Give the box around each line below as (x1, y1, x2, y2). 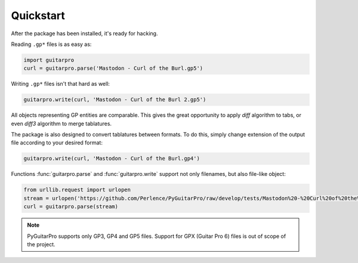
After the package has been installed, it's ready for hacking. (11, 30, 158, 37)
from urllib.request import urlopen (23, 187, 131, 193)
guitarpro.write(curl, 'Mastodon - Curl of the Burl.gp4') (23, 155, 200, 162)
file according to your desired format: (11, 139, 103, 146)
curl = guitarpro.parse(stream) (23, 203, 119, 210)
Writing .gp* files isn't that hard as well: (11, 81, 110, 88)
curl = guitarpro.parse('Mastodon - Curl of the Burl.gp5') (23, 65, 203, 72)
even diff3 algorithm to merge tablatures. (11, 120, 112, 127)
